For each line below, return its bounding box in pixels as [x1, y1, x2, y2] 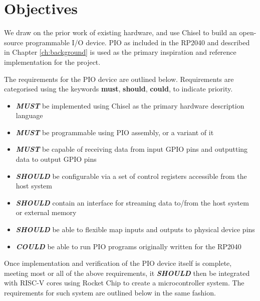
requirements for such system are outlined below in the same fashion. [4, 287, 216, 297]
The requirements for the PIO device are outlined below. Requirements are [4, 73, 234, 84]
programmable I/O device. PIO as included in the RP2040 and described [25, 37, 250, 47]
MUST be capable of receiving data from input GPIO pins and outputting [16, 144, 248, 154]
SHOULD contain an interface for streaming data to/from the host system [16, 197, 249, 208]
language [16, 110, 43, 121]
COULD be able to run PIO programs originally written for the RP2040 [16, 241, 241, 251]
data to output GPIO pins [16, 154, 97, 164]
